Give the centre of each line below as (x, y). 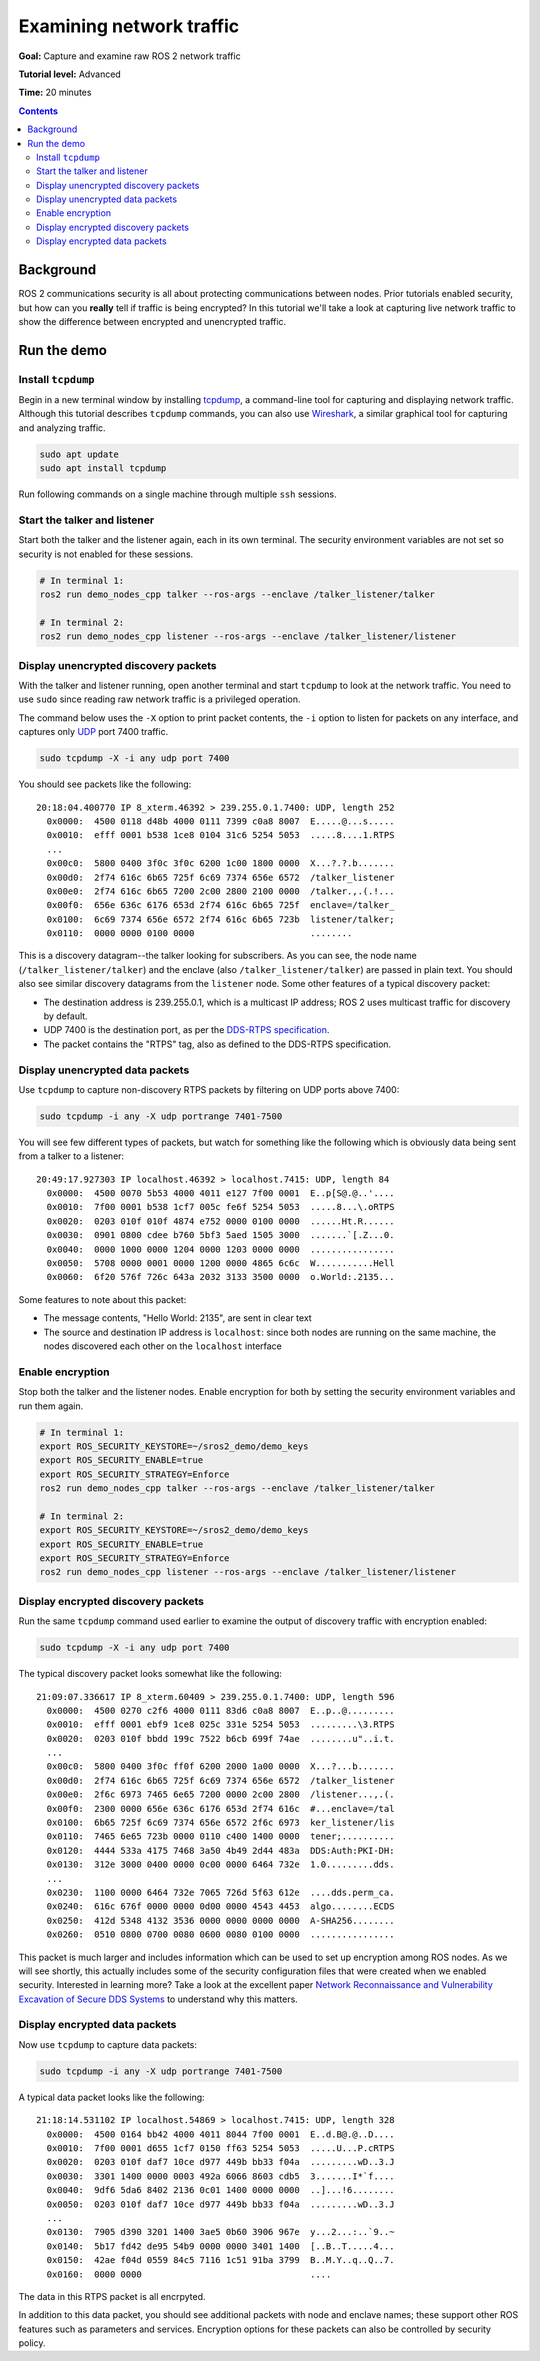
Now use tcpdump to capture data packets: (107, 2044)
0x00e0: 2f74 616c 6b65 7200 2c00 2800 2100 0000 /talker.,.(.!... (220, 891)
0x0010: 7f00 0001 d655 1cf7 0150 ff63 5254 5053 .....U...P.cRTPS (220, 2148)
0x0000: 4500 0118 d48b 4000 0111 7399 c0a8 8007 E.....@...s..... (220, 821)
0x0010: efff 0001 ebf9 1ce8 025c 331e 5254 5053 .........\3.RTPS (220, 1724)
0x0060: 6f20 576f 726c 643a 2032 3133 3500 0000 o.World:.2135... (220, 1277)
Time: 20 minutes (55, 92)
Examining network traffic (129, 26)
